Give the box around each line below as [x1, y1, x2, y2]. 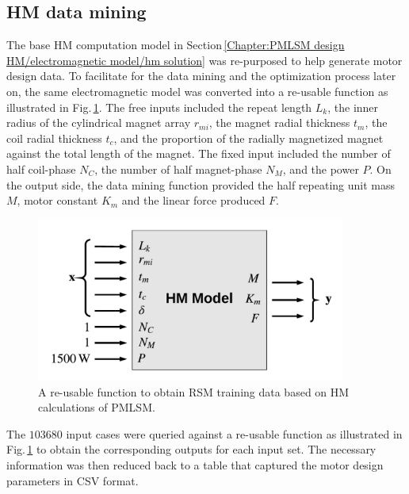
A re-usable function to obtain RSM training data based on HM [38, 383, 350, 400]
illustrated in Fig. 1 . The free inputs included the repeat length [6, 98, 312, 115]
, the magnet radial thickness [208, 114, 350, 131]
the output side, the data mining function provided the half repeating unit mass [6, 176, 395, 193]
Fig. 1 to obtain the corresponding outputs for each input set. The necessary [6, 441, 377, 458]
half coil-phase [6, 160, 76, 177]
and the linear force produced [121, 192, 266, 209]
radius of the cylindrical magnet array [6, 114, 191, 131]
